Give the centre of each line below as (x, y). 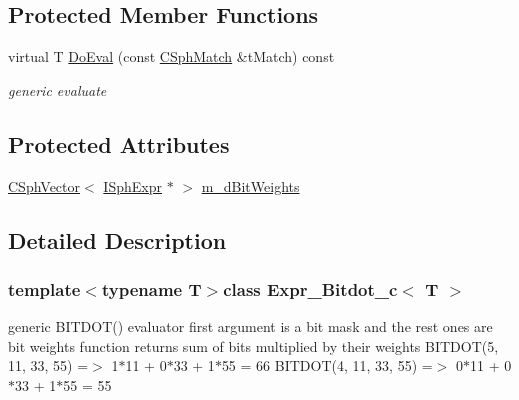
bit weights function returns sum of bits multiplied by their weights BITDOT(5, (253, 345)
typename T (151, 288)
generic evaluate (57, 89)
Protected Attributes (119, 143)
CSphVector (44, 185)
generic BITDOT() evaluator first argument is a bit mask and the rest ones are (250, 326)
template (44, 288)
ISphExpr (132, 185)
